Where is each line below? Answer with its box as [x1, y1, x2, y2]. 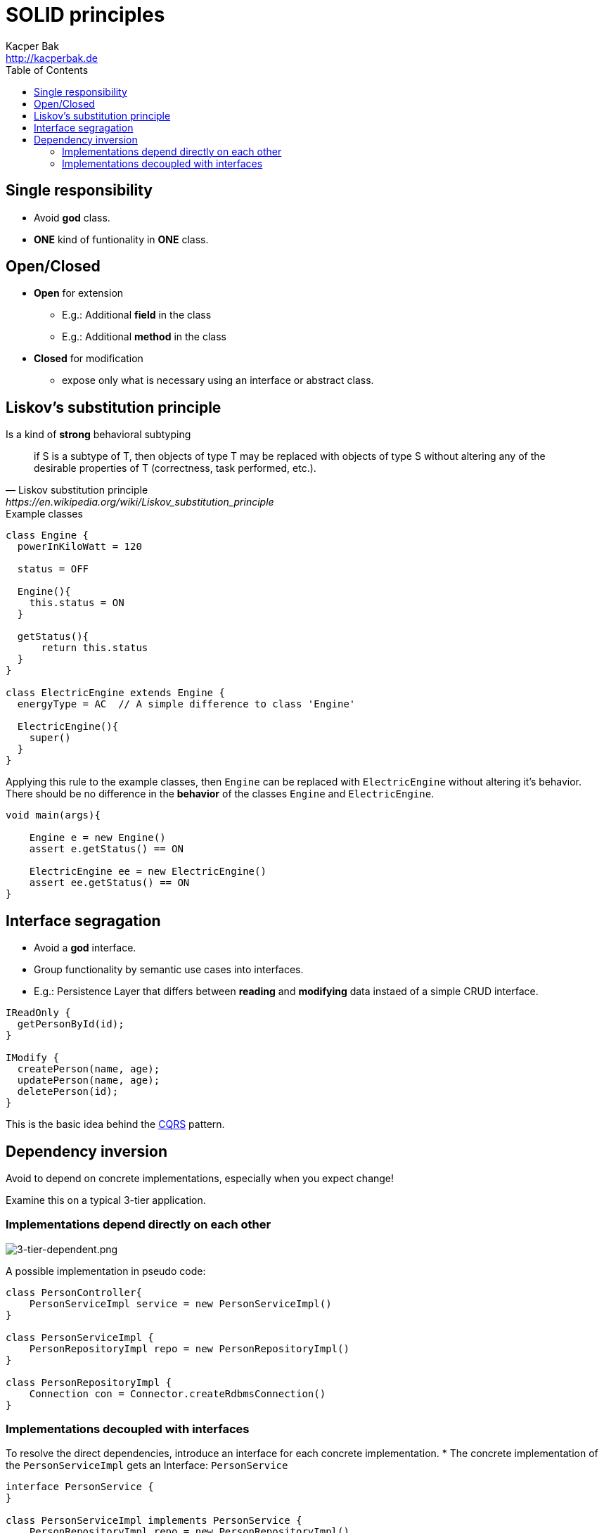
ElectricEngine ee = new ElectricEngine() [29, 866, 266, 878]
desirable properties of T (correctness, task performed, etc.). [34, 462, 316, 475]
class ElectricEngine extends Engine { [6, 687, 225, 699]
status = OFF [17, 563, 89, 575]
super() [29, 732, 71, 744]
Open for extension [34, 287, 124, 300]
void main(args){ [6, 809, 101, 821]
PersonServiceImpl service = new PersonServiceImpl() [29, 1297, 332, 1309]
